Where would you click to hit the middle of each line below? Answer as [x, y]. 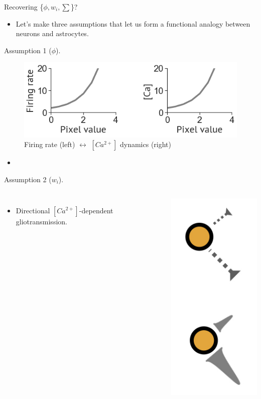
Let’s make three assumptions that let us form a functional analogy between [133, 23]
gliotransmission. [41, 221]
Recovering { [24, 7]
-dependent [96, 210]
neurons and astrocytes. [52, 33]
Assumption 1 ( [28, 50]
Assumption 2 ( [28, 179]
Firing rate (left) [50, 144]
